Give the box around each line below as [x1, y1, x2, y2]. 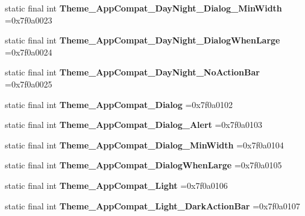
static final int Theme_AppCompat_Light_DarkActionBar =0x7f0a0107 [5, 199, 300, 212]
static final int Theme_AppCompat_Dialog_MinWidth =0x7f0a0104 [5, 138, 284, 151]
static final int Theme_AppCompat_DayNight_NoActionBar [5, 66, 260, 78]
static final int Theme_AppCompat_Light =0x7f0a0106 [5, 179, 228, 191]
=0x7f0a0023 [5, 13, 52, 26]
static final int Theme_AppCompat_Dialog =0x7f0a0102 [5, 98, 233, 110]
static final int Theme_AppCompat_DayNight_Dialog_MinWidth [5, 2, 282, 14]
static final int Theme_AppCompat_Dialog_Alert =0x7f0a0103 [5, 118, 263, 131]
